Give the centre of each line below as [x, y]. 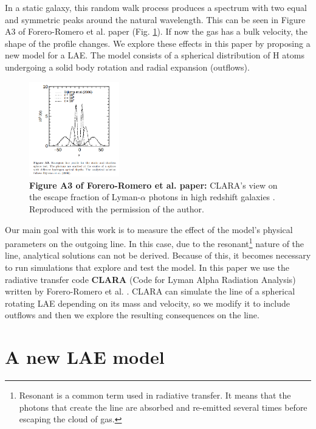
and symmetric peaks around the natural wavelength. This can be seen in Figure [155, 19]
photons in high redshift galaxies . [212, 197]
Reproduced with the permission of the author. [117, 209]
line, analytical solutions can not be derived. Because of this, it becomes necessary [158, 255]
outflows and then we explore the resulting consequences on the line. [132, 315]
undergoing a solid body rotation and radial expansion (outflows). [127, 67]
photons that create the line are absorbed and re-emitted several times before [163, 407]
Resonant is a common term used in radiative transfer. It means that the [155, 395]
